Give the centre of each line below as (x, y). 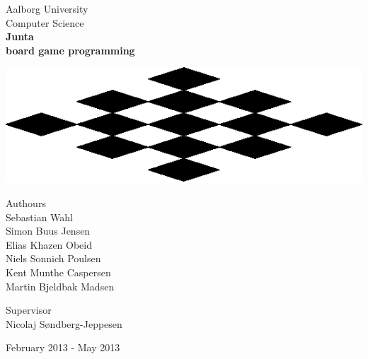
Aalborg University (47, 8)
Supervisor (29, 310)
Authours (26, 202)
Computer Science (45, 22)
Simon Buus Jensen (48, 231)
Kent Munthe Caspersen (58, 272)
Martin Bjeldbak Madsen (60, 286)
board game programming (70, 50)
